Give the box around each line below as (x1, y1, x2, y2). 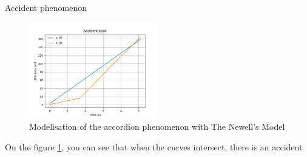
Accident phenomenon (5, 1, 87, 13)
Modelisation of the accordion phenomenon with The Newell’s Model (29, 120, 285, 133)
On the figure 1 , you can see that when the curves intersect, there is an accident (5, 140, 303, 153)
